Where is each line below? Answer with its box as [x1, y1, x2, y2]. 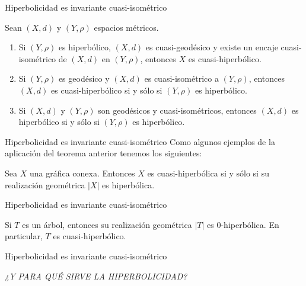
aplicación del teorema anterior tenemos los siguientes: [5, 147, 202, 159]
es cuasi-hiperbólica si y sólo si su [147, 166, 269, 179]
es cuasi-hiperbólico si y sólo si [51, 83, 162, 96]
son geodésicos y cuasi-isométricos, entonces [98, 104, 257, 116]
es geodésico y [58, 72, 110, 85]
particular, [5, 230, 43, 242]
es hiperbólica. [102, 178, 155, 191]
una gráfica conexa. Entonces [29, 166, 135, 179]
